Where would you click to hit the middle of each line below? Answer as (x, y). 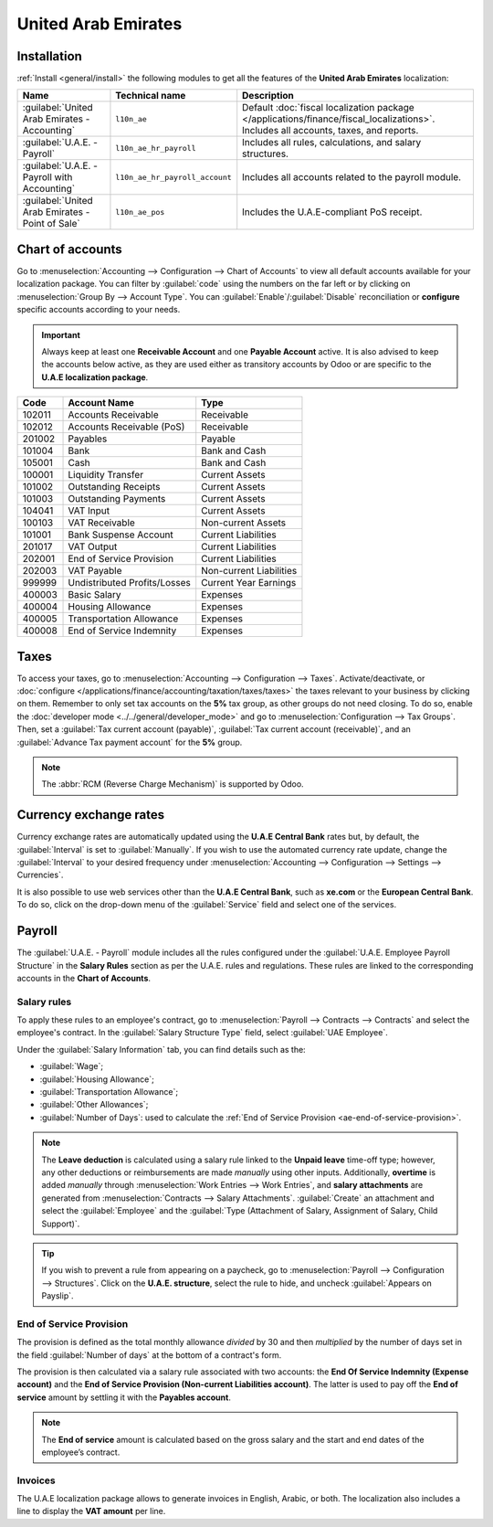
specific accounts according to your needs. (99, 310)
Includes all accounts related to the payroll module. (351, 177)
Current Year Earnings (249, 583)
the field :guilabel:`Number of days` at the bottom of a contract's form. (149, 1355)
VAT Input (89, 511)
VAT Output (93, 546)
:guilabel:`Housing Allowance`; (97, 1079)
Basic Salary (95, 595)
